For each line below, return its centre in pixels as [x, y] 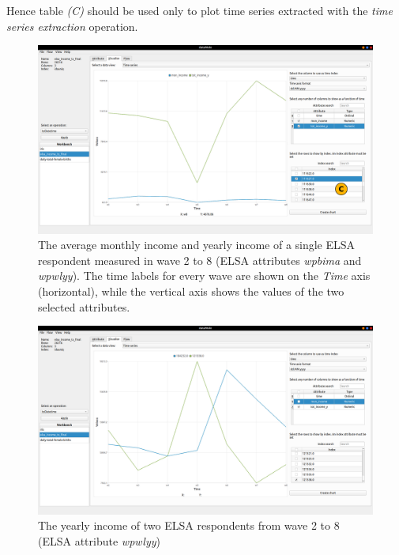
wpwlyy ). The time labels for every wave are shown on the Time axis [204, 276]
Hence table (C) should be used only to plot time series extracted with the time [199, 10]
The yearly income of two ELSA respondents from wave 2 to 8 [189, 525]
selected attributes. [84, 306]
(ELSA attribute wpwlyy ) [99, 540]
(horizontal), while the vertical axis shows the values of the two [191, 291]
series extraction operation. [72, 26]
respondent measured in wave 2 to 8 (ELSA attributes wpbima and [200, 260]
